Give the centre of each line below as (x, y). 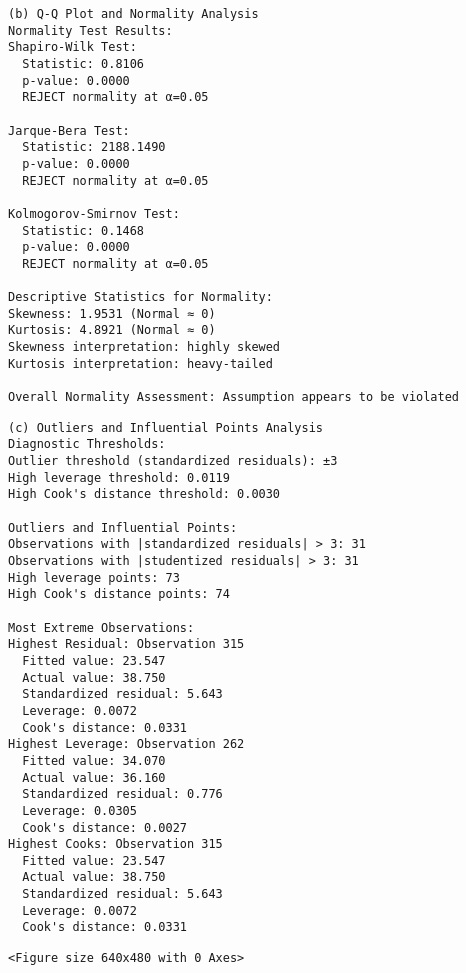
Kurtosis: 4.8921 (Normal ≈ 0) (112, 330)
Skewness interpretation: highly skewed (144, 347)
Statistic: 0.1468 (83, 230)
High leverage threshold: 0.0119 (119, 477)
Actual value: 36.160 (94, 777)
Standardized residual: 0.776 (122, 794)
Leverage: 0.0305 (79, 810)
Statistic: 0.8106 (83, 63)
